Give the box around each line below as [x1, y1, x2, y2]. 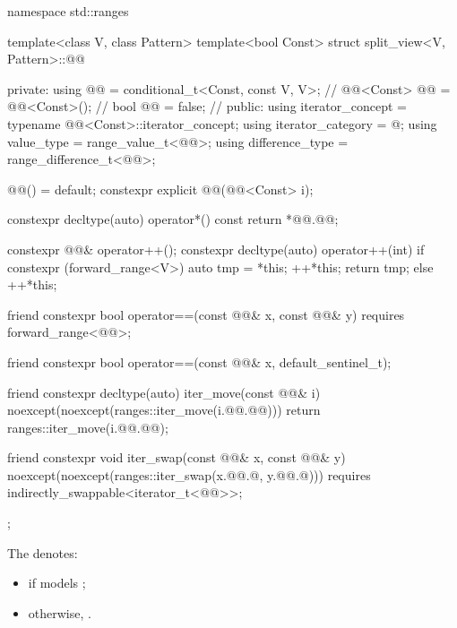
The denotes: [7, 543, 78, 562]
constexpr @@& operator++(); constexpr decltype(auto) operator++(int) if [7, 239, 425, 258]
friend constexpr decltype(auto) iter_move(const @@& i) [7, 383, 321, 401]
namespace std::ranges [7, 2, 129, 20]
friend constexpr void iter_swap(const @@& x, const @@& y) [7, 448, 346, 467]
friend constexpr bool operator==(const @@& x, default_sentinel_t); [7, 352, 392, 371]
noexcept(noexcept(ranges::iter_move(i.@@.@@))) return [7, 400, 321, 419]
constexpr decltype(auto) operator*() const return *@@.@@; [7, 210, 339, 228]
